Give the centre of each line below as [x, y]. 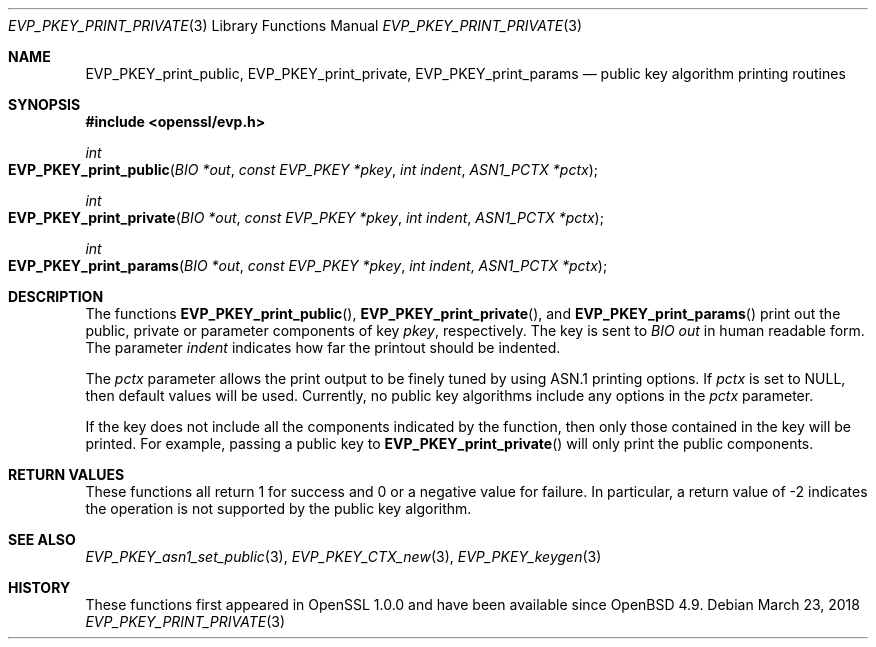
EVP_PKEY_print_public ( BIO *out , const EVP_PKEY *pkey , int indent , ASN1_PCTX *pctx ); [303, 169]
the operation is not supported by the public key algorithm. [278, 508]
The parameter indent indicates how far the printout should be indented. [323, 347]
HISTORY [39, 587]
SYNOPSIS [44, 104]
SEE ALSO [42, 539]
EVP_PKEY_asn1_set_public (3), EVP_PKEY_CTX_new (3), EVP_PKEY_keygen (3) [343, 556]
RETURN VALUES [66, 474]
